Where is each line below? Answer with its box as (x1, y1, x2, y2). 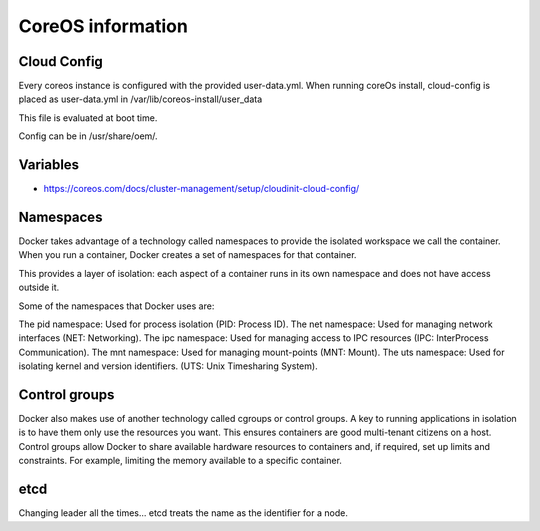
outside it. (18, 281, 60, 294)
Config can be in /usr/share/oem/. (18, 130, 159, 142)
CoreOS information (18, 15, 189, 37)
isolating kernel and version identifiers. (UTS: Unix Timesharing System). (18, 360, 319, 372)
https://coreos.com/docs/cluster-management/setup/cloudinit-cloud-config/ (43, 183, 360, 195)
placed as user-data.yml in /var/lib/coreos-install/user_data (18, 93, 263, 105)
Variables (18, 156, 80, 174)
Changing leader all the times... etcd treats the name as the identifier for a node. (18, 507, 349, 519)
